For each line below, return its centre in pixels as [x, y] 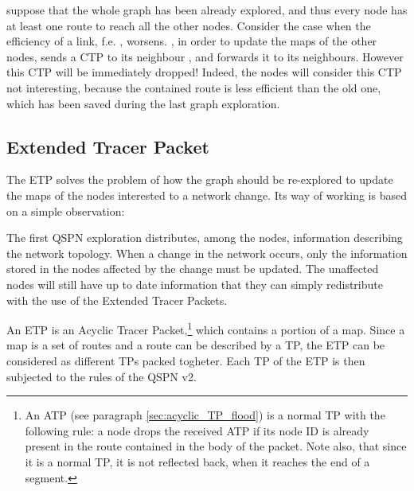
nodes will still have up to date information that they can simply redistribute [195, 284]
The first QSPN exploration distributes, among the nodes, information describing [205, 238]
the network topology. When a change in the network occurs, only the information [207, 253]
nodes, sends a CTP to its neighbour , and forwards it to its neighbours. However [205, 56]
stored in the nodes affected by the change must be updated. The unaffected [193, 269]
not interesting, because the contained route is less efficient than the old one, [194, 87]
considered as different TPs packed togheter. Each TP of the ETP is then [186, 360]
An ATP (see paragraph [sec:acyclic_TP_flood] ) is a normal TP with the [205, 415]
